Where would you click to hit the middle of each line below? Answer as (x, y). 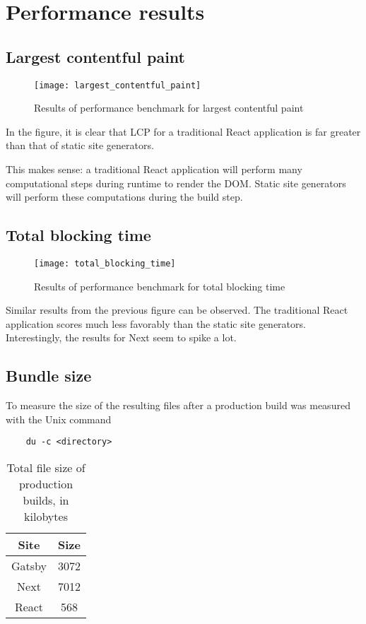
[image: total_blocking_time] (105, 264)
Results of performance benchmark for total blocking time (160, 286)
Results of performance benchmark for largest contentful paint (169, 108)
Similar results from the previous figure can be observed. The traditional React (177, 310)
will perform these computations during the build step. (124, 197)
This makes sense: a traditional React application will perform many (154, 169)
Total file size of (46, 468)
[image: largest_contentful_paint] (118, 85)
